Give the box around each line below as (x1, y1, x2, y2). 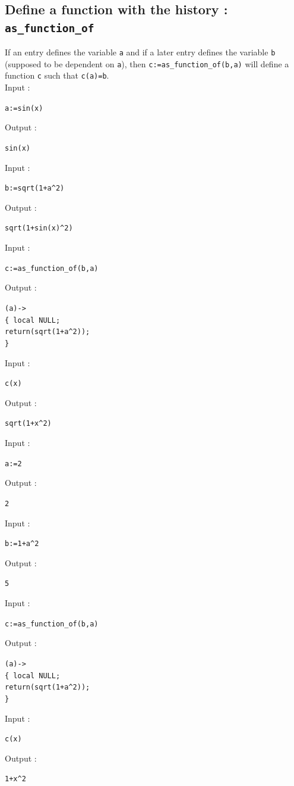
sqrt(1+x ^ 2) (5, 419, 52, 428)
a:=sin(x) (5, 104, 43, 113)
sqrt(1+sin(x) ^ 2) (5, 224, 73, 233)
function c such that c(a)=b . (5, 69, 109, 82)
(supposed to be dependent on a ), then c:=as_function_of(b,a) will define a (5, 57, 289, 70)
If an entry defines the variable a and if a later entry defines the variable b (5, 46, 276, 58)
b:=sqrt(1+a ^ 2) (5, 184, 65, 193)
